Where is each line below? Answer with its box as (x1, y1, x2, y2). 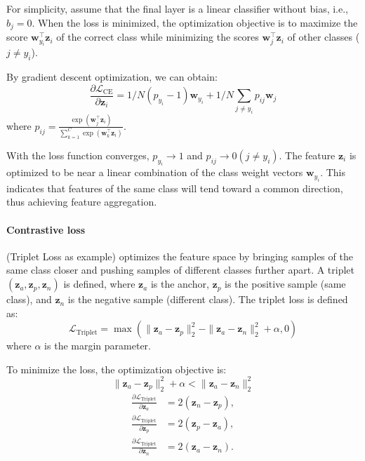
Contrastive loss (6, 222, 85, 236)
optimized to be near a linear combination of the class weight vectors (6, 165, 303, 180)
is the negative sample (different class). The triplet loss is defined (67, 292, 348, 307)
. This (320, 165, 345, 180)
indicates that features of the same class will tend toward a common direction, (6, 180, 343, 195)
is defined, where (63, 276, 135, 291)
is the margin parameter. (44, 338, 151, 353)
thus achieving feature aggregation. (6, 194, 157, 209)
